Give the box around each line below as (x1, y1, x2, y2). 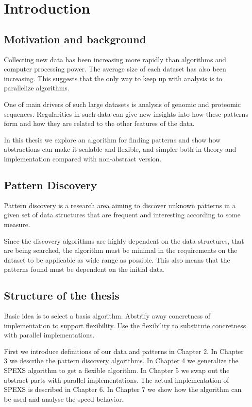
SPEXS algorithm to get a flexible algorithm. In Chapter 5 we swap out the (4, 365, 230, 375)
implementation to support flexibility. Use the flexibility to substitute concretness (4, 320, 246, 330)
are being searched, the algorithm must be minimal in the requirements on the (4, 245, 237, 255)
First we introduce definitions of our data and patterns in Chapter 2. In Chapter (4, 346, 244, 356)
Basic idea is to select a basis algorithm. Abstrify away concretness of (4, 311, 211, 321)
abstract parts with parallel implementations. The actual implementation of (4, 374, 229, 385)
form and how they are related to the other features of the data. (4, 118, 195, 128)
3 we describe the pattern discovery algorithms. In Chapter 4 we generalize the (4, 355, 238, 366)
